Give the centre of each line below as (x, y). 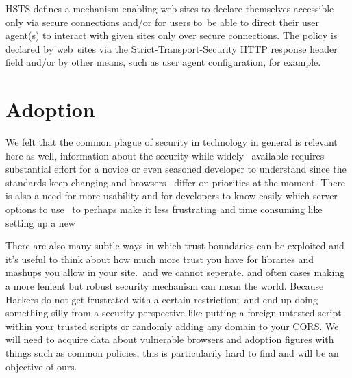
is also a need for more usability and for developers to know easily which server (172, 196)
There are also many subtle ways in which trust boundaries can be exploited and (175, 245)
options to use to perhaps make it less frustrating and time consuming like (164, 209)
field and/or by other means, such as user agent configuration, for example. (163, 62)
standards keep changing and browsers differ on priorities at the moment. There (176, 182)
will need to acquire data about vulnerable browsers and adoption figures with (170, 339)
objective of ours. (41, 366)
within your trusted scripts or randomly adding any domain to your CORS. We (172, 326)
